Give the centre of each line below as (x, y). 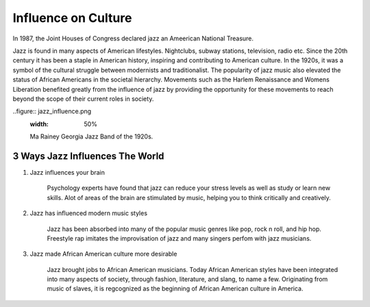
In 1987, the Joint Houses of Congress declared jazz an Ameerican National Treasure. (133, 38)
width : (39, 124)
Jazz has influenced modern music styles (88, 213)
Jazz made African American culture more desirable (103, 254)
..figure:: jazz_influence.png (52, 111)
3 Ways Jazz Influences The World (88, 156)
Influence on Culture (72, 18)
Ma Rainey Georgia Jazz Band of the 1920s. (91, 136)
